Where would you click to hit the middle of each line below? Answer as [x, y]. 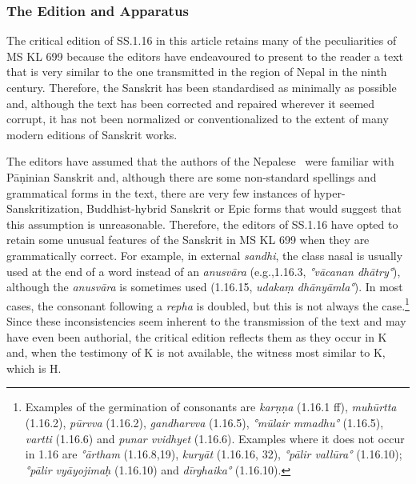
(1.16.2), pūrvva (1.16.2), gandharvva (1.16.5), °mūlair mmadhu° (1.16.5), [204, 422]
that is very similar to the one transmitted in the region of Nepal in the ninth [197, 72]
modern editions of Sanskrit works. [92, 134]
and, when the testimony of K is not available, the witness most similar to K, [196, 352]
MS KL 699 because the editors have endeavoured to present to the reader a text [205, 56]
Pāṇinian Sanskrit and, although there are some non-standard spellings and [192, 176]
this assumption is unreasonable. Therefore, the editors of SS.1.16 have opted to [202, 224]
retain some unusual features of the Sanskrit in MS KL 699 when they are [188, 240]
